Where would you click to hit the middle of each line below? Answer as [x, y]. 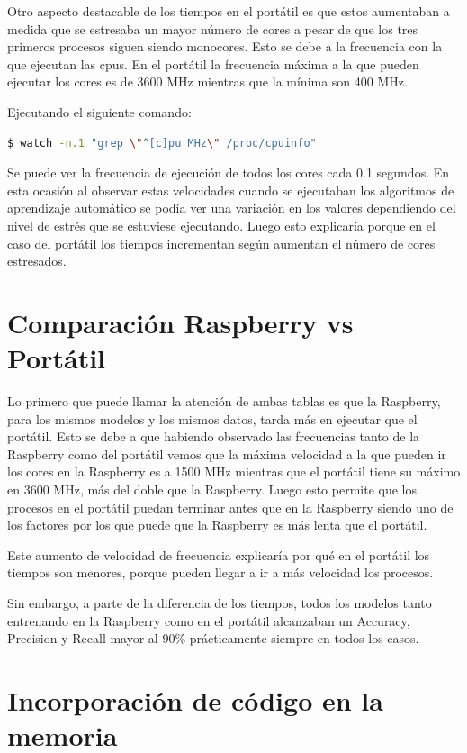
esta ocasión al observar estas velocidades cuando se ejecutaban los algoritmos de [231, 190]
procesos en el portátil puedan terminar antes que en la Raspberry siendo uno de [230, 507]
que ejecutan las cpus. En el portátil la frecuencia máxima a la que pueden [213, 64]
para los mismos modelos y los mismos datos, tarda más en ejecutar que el [212, 418]
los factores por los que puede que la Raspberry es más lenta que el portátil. [217, 525]
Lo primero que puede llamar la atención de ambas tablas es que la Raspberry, [224, 401]
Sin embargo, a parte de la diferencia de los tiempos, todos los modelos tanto [220, 602]
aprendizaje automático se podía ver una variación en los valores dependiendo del [232, 208]
